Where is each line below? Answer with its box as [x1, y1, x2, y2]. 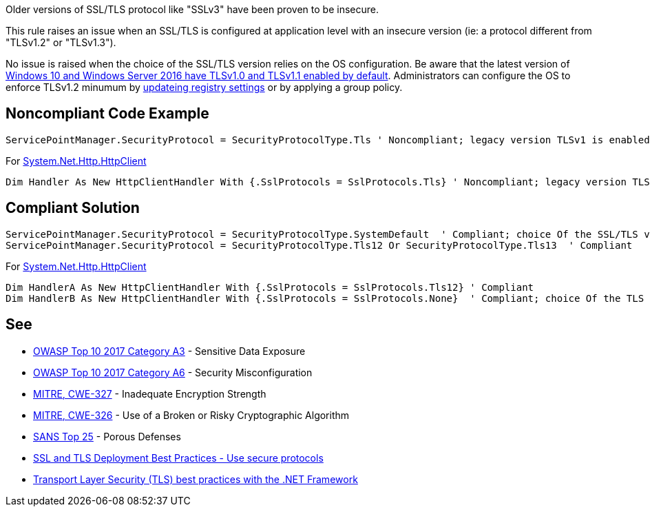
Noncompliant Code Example [6, 105, 209, 123]
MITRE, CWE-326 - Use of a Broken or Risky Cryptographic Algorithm [33, 409, 350, 421]
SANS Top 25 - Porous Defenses [33, 430, 181, 442]
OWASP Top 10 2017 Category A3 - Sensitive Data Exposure [33, 345, 306, 357]
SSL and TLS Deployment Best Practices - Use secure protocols [33, 451, 324, 464]
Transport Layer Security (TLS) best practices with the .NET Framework [33, 473, 358, 485]
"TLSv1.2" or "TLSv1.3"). [6, 37, 116, 48]
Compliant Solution [6, 199, 140, 217]
